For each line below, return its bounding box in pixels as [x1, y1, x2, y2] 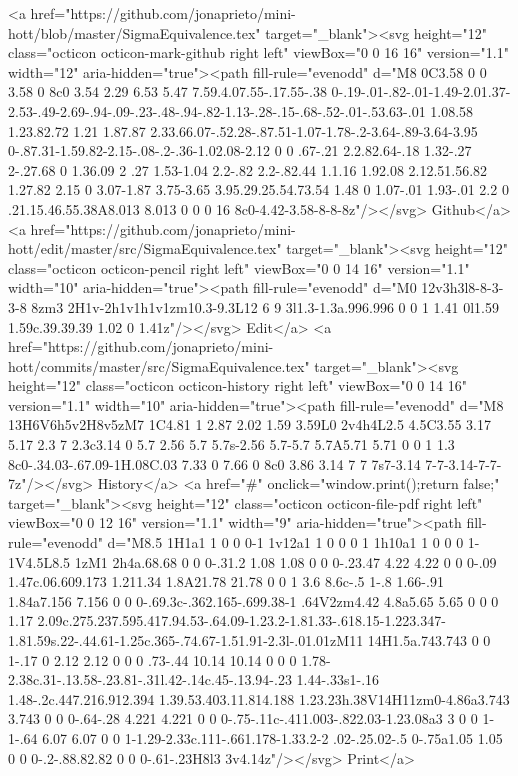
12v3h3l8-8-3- [421, 277, 504, 298]
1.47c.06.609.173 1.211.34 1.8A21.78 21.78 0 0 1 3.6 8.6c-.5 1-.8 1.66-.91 [8, 571, 444, 592]
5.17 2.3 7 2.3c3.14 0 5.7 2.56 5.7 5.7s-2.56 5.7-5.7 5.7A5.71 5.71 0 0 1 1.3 [8, 434, 455, 455]
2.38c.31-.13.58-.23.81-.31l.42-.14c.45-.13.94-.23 [8, 669, 292, 690]
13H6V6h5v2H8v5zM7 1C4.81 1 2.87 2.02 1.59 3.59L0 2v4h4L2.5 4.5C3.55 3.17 [8, 414, 491, 435]
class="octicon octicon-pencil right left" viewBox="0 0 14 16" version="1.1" [8, 257, 470, 278]
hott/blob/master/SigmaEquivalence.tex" [8, 22, 261, 43]
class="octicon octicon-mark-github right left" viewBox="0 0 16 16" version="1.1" [8, 42, 509, 63]
